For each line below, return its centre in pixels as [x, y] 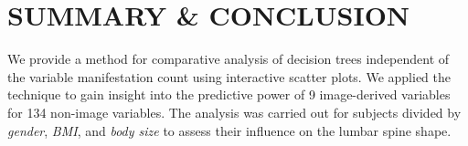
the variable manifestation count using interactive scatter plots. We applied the [229, 76]
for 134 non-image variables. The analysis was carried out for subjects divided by [234, 112]
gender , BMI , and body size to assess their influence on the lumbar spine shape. [229, 130]
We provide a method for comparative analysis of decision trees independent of [229, 59]
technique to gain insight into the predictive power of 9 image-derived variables [229, 94]
